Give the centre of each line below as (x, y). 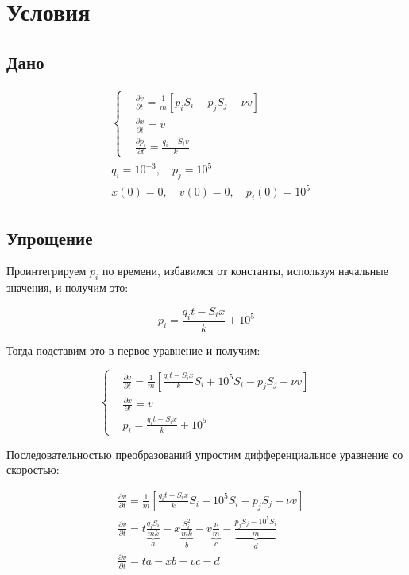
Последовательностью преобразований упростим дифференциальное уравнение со (205, 454)
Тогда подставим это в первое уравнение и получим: (133, 350)
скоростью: (33, 470)
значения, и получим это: (68, 287)
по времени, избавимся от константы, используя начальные (245, 271)
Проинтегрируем (46, 271)
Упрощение (50, 237)
